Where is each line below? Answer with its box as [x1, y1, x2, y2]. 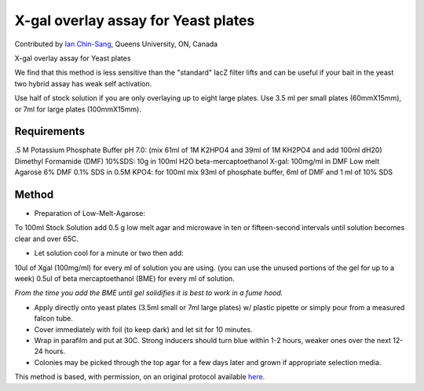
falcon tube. [34, 314, 74, 323]
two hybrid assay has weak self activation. [14, 79, 152, 88]
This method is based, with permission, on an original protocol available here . [14, 372, 265, 382]
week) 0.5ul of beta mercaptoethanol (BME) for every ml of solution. [14, 274, 235, 283]
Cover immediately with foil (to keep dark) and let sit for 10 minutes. [34, 324, 253, 334]
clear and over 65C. [14, 234, 79, 243]
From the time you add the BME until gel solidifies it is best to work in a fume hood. [14, 288, 283, 298]
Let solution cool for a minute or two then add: [34, 248, 184, 258]
